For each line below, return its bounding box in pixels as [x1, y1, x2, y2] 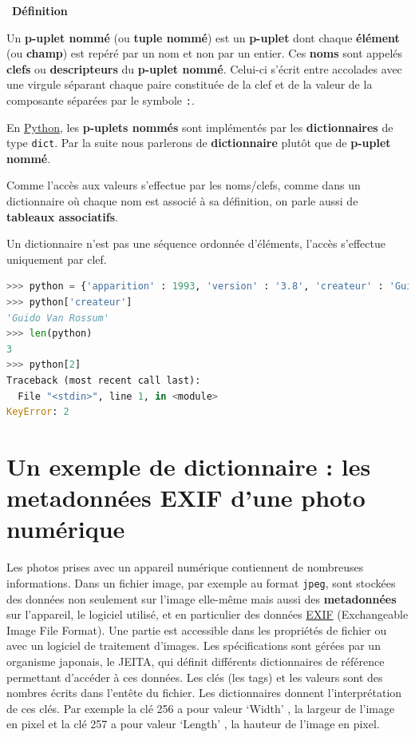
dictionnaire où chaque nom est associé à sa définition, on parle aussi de [6, 193, 358, 209]
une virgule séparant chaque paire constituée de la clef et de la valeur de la [6, 76, 373, 93]
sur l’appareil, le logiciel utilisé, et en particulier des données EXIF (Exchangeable [6, 606, 409, 623]
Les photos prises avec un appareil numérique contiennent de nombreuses [6, 559, 364, 576]
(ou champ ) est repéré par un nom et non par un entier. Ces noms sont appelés [6, 45, 403, 62]
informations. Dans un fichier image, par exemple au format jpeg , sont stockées [6, 574, 396, 591]
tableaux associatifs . [6, 208, 118, 225]
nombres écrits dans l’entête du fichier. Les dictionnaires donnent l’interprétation [6, 684, 402, 701]
